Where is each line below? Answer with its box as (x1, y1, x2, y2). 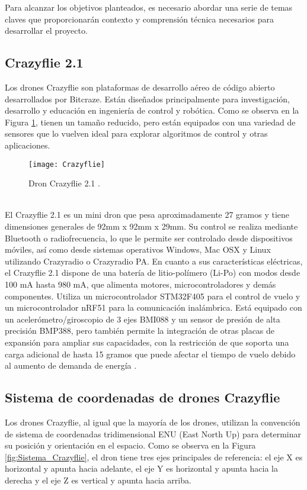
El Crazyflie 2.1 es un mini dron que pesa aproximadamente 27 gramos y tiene (5, 208, 290, 221)
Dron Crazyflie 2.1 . (28, 177, 100, 189)
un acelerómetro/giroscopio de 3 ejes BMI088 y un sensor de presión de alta (5, 312, 280, 325)
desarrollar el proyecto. (5, 24, 88, 37)
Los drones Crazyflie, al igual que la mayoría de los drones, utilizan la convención (5, 415, 300, 428)
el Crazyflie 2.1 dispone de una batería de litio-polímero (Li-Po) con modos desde (5, 266, 300, 279)
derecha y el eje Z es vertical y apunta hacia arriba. (5, 473, 191, 486)
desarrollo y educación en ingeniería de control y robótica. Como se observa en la (5, 104, 299, 117)
